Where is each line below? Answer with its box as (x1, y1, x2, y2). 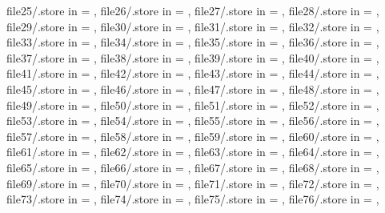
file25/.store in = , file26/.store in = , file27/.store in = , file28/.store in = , (6, 2, 379, 18)
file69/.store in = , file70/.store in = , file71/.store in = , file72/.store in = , (6, 175, 379, 191)
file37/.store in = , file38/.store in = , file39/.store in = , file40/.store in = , (6, 49, 379, 66)
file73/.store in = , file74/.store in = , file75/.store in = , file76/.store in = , (6, 191, 379, 207)
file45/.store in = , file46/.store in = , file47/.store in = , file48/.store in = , (6, 80, 379, 97)
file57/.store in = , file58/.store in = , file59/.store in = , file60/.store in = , (6, 127, 379, 144)
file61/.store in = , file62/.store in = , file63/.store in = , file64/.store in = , (6, 143, 379, 160)
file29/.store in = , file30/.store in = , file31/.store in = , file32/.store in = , (6, 18, 379, 34)
